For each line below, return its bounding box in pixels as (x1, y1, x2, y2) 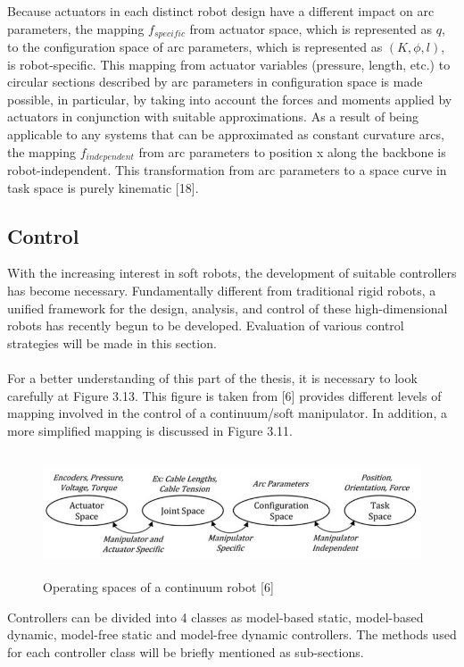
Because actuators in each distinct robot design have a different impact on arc (7, 2, 435, 20)
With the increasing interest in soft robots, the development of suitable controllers (7, 263, 457, 282)
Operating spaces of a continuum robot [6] (43, 578, 274, 596)
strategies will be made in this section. (7, 333, 217, 352)
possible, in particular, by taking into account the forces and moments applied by (7, 89, 452, 108)
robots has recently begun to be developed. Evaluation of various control (7, 316, 404, 335)
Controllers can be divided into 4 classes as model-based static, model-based (7, 607, 424, 626)
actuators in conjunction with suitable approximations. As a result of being (7, 107, 418, 126)
